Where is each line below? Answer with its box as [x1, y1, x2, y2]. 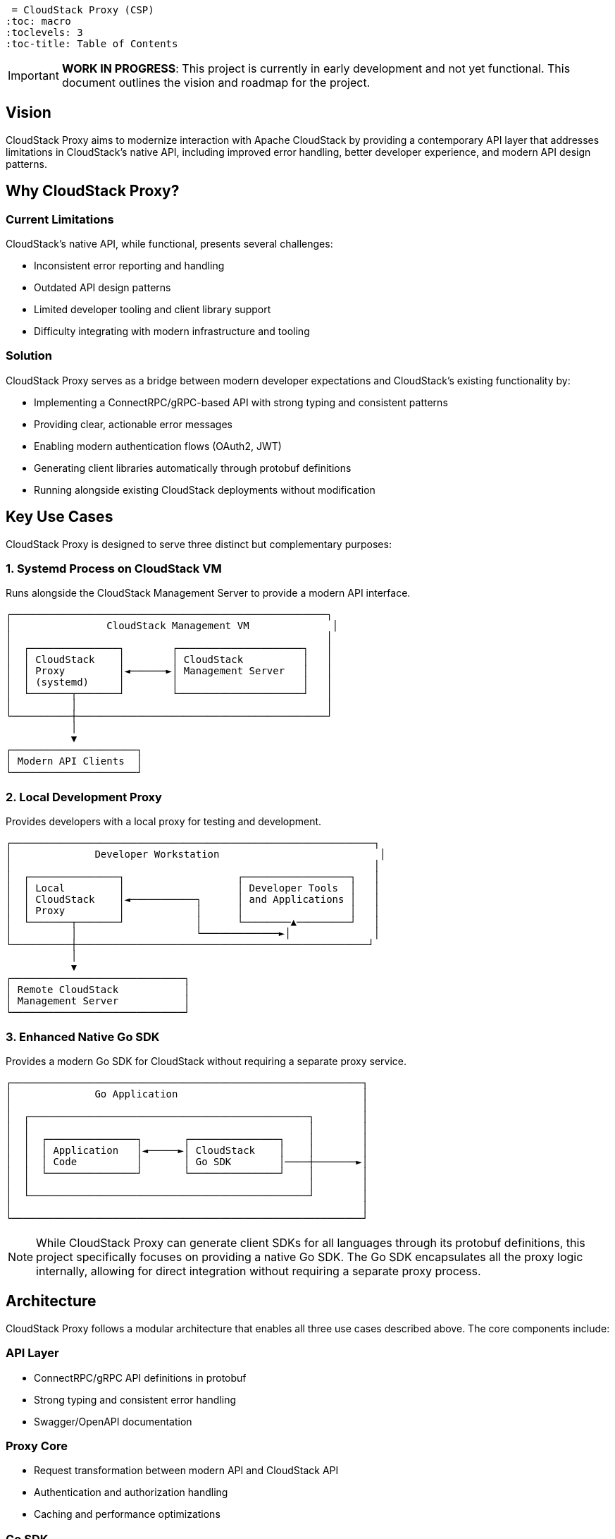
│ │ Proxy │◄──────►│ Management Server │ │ [6, 665, 333, 677]
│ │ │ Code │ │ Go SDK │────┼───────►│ [6, 1155, 368, 1167]
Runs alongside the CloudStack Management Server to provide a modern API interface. [6, 587, 411, 600]
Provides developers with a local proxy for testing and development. [6, 815, 322, 828]
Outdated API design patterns [34, 281, 171, 294]
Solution [6, 348, 53, 363]
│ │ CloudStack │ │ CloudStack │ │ [6, 654, 333, 666]
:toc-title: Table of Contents [6, 38, 178, 49]
